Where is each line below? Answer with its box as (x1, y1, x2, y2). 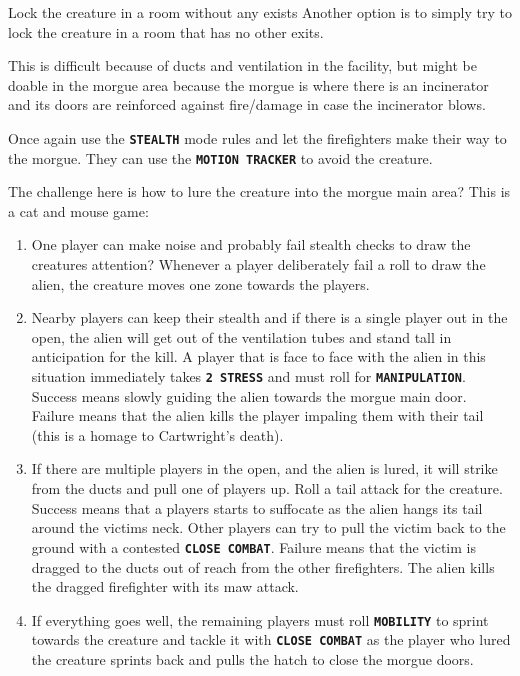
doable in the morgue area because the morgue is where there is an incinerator (8, 74, 489, 95)
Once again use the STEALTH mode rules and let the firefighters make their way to (8, 127, 507, 148)
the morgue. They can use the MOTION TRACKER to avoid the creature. (8, 147, 433, 168)
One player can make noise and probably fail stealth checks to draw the (31, 234, 471, 255)
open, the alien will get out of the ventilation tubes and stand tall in (31, 326, 452, 347)
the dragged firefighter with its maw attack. (31, 576, 299, 597)
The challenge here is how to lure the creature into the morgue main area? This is (8, 181, 511, 202)
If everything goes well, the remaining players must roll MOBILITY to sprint (31, 609, 489, 630)
